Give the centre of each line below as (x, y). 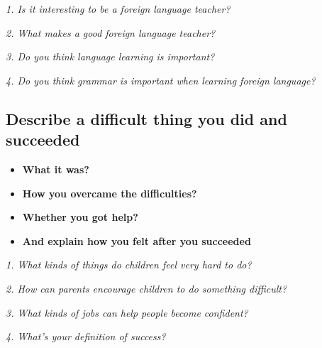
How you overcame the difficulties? (110, 193)
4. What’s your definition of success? (86, 336)
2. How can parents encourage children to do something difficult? (146, 288)
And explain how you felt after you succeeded (137, 240)
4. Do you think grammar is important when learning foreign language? (161, 80)
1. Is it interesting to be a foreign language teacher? (118, 9)
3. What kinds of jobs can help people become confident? (127, 312)
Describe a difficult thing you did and (146, 118)
